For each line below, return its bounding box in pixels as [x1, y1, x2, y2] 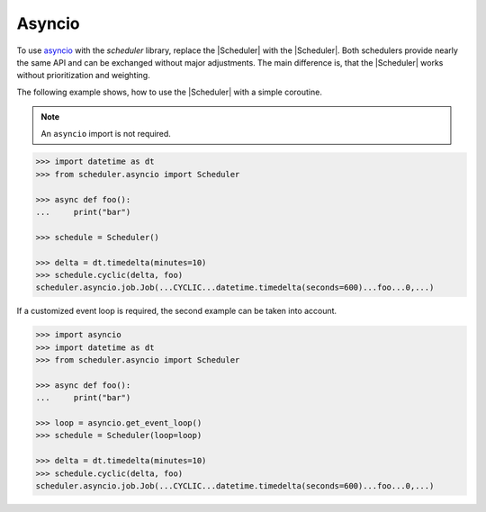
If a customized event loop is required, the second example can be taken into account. [16, 306, 337, 317]
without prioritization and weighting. [16, 70, 150, 81]
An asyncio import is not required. [40, 128, 171, 139]
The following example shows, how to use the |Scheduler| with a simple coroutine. [16, 86, 323, 97]
